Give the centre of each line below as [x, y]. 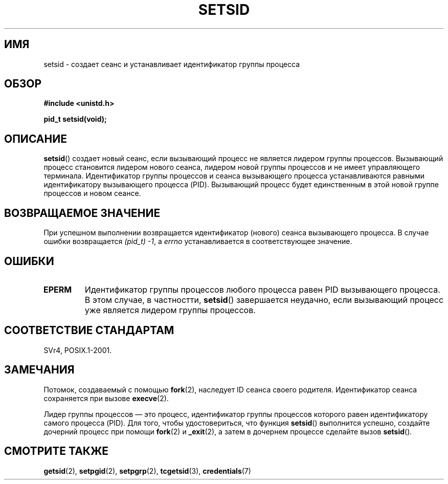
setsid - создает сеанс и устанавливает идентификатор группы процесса [172, 64]
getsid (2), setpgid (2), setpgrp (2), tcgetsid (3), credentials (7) [147, 471]
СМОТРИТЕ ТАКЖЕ [57, 451]
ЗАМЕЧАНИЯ [39, 370]
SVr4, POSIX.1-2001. [78, 350]
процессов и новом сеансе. [92, 193]
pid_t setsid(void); [75, 119]
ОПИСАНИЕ [36, 139]
